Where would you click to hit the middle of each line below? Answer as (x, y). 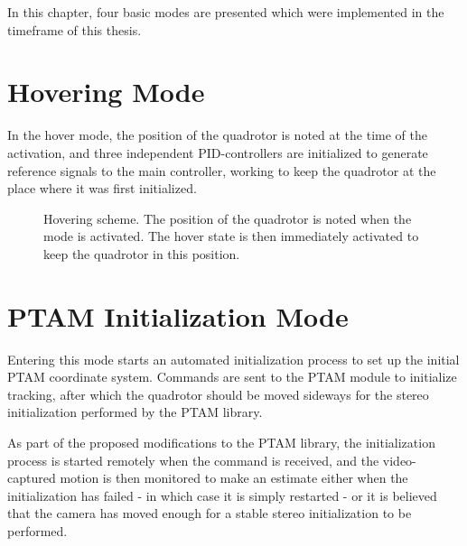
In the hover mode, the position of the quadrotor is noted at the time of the (217, 135)
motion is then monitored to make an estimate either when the (234, 478)
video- (399, 460)
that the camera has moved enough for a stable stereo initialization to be (210, 513)
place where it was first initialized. (102, 188)
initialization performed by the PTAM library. (135, 412)
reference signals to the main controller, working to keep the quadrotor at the (222, 170)
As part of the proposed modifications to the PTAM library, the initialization (221, 442)
